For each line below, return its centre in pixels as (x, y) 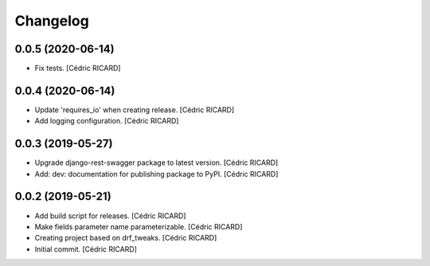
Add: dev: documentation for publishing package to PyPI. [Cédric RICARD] (156, 174)
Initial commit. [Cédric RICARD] (86, 249)
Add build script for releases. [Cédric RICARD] (110, 216)
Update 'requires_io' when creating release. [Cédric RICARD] (135, 110)
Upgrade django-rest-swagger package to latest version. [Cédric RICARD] (156, 162)
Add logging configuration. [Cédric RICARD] (107, 121)
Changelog (52, 21)
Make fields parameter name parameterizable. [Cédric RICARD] (139, 226)
